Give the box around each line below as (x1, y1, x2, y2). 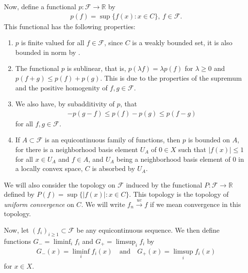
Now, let (4, 224, 29, 235)
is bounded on (188, 135, 230, 145)
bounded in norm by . (15, 47, 81, 57)
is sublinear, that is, (67, 63, 126, 73)
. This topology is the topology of (129, 189, 229, 199)
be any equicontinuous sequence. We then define (76, 224, 220, 235)
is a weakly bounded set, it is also (132, 37, 232, 48)
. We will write (81, 199, 125, 209)
